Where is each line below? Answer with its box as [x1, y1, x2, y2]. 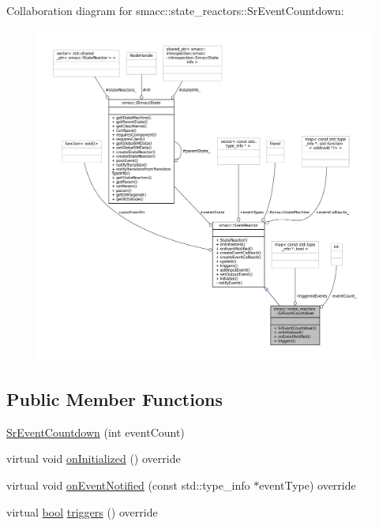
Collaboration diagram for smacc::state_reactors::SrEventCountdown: [6, 2, 344, 18]
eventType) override [259, 477, 356, 494]
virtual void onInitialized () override [6, 450, 181, 467]
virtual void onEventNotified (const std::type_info [6, 477, 250, 494]
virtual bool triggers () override [6, 503, 158, 520]
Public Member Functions [6, 387, 223, 411]
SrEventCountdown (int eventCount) [6, 423, 185, 440]
